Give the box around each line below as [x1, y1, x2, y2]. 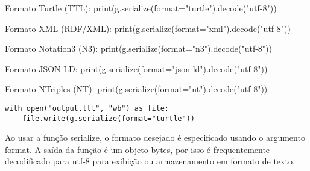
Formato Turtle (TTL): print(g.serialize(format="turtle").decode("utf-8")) [5, 2, 277, 14]
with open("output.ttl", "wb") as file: [5, 104, 169, 113]
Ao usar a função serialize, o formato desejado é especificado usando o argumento [5, 131, 305, 144]
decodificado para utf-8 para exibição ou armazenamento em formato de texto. [5, 155, 295, 167]
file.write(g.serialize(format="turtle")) [22, 114, 195, 123]
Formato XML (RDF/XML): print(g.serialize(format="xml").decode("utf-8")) [5, 22, 291, 34]
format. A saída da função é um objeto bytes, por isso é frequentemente [5, 143, 270, 155]
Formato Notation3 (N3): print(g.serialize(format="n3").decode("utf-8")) [5, 42, 272, 55]
